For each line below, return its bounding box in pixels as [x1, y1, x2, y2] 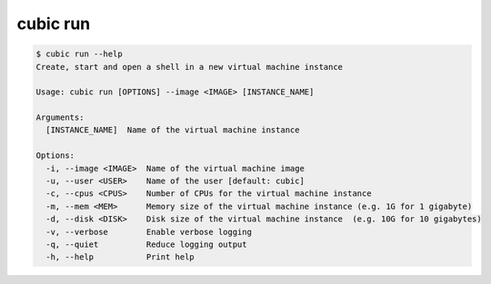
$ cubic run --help [35, 49, 123, 59]
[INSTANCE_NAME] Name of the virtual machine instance [45, 125, 300, 135]
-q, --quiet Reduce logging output [45, 240, 247, 250]
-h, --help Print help [45, 252, 195, 262]
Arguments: [35, 113, 85, 122]
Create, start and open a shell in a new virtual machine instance [35, 62, 344, 72]
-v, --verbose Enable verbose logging [45, 227, 252, 237]
